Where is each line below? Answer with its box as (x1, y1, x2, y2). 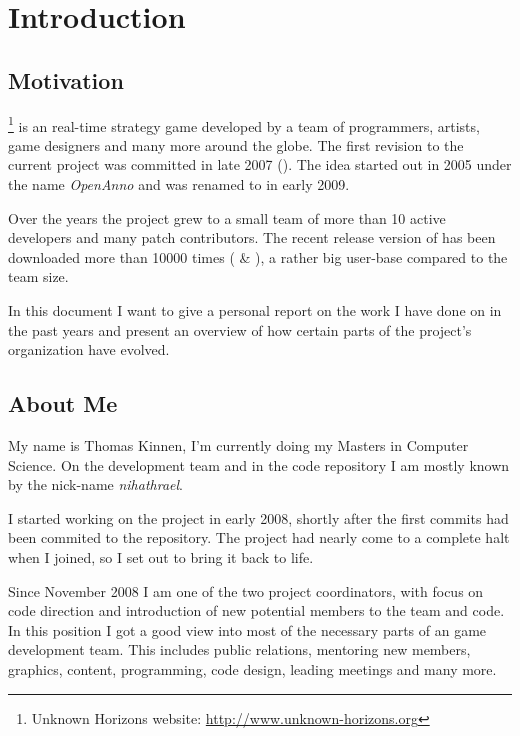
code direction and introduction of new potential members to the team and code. (8, 600, 505, 621)
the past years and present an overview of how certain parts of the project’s (8, 319, 472, 340)
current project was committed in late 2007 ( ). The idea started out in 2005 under (8, 154, 512, 175)
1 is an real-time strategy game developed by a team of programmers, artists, (8, 112, 480, 136)
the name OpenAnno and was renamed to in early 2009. (8, 174, 350, 195)
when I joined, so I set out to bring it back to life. (8, 546, 314, 567)
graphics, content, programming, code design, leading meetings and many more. (8, 658, 497, 679)
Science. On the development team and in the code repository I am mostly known (8, 454, 510, 475)
